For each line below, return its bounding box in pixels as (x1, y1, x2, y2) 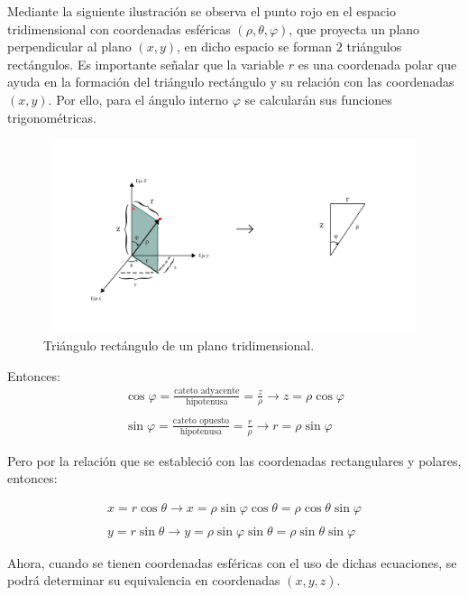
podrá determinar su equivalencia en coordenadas (7, 571, 280, 590)
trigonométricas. (7, 107, 96, 126)
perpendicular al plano (7, 37, 132, 56)
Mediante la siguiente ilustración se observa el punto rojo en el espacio (7, 2, 396, 20)
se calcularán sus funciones (244, 89, 392, 108)
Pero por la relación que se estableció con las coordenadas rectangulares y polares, (7, 451, 462, 470)
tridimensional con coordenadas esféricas (7, 19, 231, 38)
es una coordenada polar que (298, 54, 457, 73)
